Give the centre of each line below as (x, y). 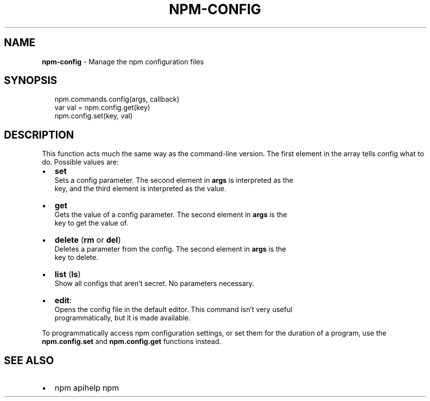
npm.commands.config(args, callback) (117, 99)
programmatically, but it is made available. (123, 318)
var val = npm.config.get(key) (102, 108)
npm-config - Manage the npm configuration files (123, 61)
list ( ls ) (68, 274)
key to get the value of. (92, 223)
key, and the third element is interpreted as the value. (141, 189)
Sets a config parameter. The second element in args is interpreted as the (174, 180)
